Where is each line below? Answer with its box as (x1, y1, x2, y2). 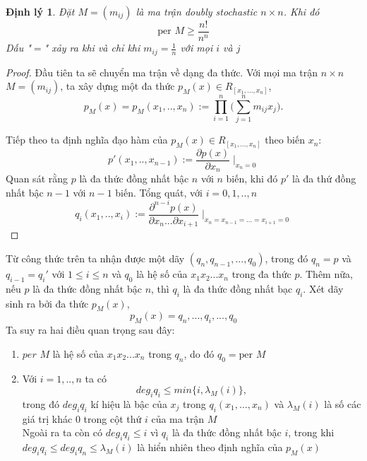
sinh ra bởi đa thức (6, 296, 89, 310)
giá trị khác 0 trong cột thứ (22, 411, 142, 426)
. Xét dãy (303, 281, 344, 296)
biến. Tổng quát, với (115, 185, 203, 199)
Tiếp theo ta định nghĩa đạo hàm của (6, 132, 168, 147)
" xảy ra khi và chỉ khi (44, 40, 140, 55)
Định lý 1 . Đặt (6, 4, 75, 18)
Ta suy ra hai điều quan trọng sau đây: (6, 322, 175, 337)
